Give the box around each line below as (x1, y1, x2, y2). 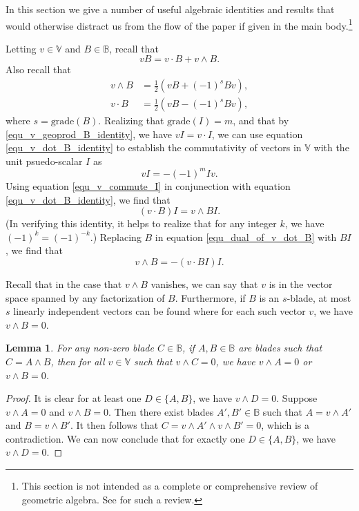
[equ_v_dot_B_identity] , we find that (6, 192, 171, 206)
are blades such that (238, 340, 322, 355)
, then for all (50, 354, 105, 368)
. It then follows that (70, 418, 159, 432)
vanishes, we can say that (151, 276, 258, 291)
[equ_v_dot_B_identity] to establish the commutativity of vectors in (6, 140, 302, 155)
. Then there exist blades (108, 404, 214, 418)
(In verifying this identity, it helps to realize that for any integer (6, 216, 277, 231)
